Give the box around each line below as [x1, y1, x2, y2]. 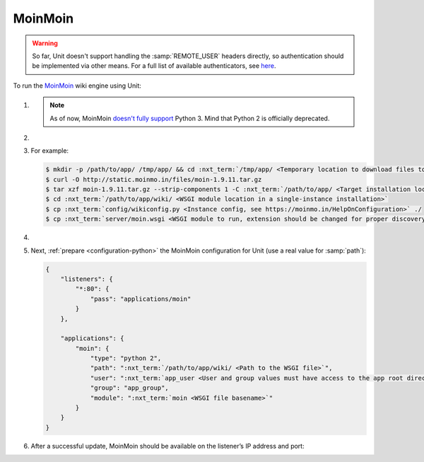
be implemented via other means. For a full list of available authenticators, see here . [32, 62, 276, 70]
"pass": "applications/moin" [90, 294, 192, 303]
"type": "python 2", [90, 354, 162, 362]
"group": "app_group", [90, 384, 169, 392]
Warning [32, 39, 58, 47]
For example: [30, 146, 69, 155]
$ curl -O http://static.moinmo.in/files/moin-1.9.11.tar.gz [45, 175, 262, 183]
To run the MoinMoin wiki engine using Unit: [13, 81, 141, 90]
